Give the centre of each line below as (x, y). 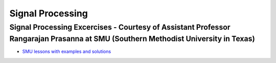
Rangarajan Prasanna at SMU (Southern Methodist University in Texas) (132, 39)
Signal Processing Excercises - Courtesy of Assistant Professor (120, 27)
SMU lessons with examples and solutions (67, 52)
